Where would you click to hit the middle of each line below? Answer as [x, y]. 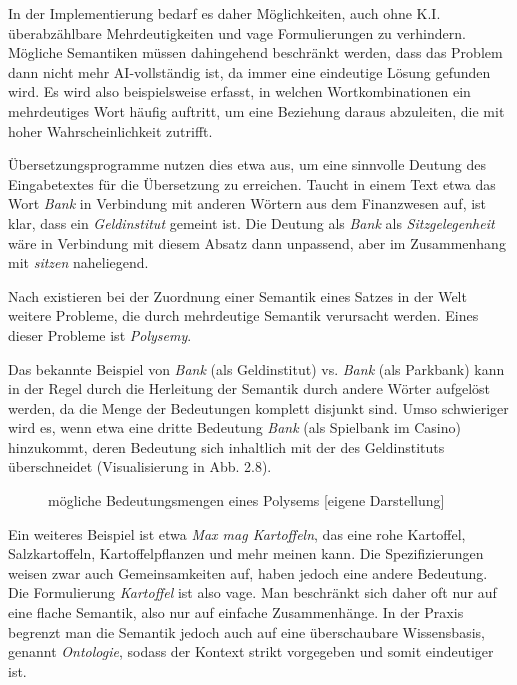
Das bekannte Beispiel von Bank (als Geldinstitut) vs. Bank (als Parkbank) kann [256, 368]
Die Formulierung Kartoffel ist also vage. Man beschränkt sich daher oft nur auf [252, 592]
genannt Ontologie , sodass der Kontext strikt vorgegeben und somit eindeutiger [251, 651]
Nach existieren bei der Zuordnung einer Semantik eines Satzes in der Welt [237, 295]
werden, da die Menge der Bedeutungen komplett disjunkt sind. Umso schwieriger [258, 407]
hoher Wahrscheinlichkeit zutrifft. [110, 130]
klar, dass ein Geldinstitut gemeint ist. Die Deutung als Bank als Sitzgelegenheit [251, 222]
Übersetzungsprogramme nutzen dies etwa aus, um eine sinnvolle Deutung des [247, 164]
